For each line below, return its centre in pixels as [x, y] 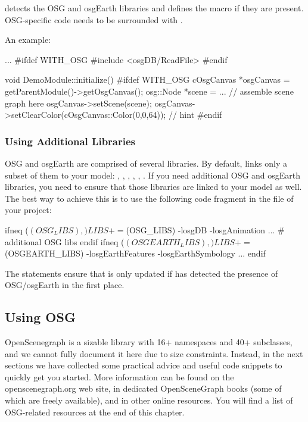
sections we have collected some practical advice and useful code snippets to [144, 365]
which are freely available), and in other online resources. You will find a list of [149, 400]
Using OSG [40, 317]
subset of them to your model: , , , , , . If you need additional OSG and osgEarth [153, 175]
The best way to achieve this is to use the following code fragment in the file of [149, 198]
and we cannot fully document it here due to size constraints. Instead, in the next [154, 353]
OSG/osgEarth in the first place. [65, 285]
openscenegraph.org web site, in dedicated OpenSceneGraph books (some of [143, 388]
